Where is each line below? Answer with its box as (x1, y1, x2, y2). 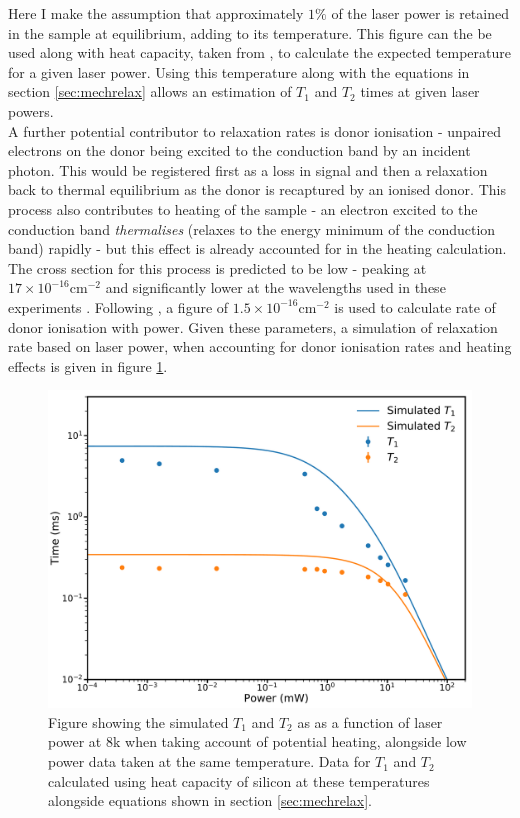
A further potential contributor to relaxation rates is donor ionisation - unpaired (8, 120, 501, 141)
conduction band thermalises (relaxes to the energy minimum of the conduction (8, 218, 496, 239)
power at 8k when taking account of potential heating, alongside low (48, 731, 467, 752)
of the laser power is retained (331, 3, 509, 23)
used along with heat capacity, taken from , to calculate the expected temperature (8, 42, 512, 63)
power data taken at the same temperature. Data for (48, 751, 371, 772)
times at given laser (360, 81, 480, 102)
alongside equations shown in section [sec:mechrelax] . (48, 790, 372, 811)
